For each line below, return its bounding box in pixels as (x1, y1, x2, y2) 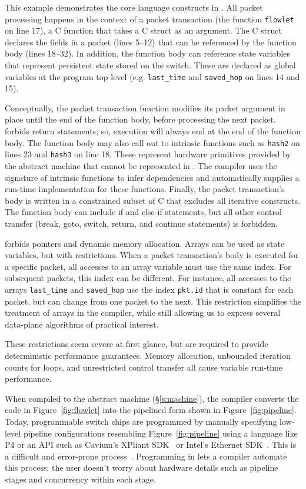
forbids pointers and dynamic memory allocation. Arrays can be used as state (5, 237, 285, 249)
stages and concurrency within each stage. (5, 473, 156, 485)
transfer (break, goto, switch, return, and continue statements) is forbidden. (5, 217, 278, 229)
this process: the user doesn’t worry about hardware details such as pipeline (5, 461, 278, 474)
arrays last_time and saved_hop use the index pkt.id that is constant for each (5, 283, 294, 295)
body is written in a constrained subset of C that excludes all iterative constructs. (5, 194, 300, 206)
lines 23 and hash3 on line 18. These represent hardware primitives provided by (5, 148, 291, 160)
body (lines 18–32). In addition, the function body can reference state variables (5, 47, 290, 60)
